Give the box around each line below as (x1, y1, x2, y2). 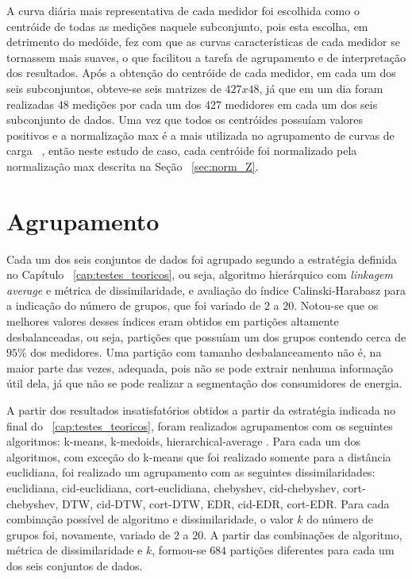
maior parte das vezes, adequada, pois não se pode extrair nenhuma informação (6, 359, 394, 376)
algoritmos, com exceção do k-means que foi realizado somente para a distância (6, 448, 391, 465)
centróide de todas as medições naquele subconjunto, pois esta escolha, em (6, 17, 368, 34)
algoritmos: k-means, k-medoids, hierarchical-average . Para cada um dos (6, 433, 360, 450)
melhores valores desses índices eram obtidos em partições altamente (6, 313, 339, 330)
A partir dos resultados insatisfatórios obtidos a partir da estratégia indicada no (6, 402, 396, 418)
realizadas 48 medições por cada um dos (6, 95, 202, 112)
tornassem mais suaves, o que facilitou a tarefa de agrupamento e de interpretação (6, 48, 406, 65)
